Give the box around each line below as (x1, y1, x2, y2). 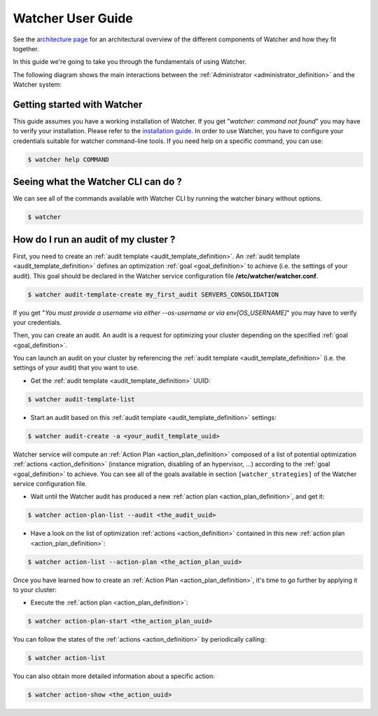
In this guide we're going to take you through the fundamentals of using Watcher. (13, 58, 247, 66)
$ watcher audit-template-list (27, 395, 136, 403)
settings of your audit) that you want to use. (13, 363, 139, 372)
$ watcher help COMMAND (27, 155, 110, 163)
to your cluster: (13, 586, 57, 594)
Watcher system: (13, 81, 62, 89)
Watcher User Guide (13, 11, 133, 26)
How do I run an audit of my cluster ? (13, 234, 176, 245)
